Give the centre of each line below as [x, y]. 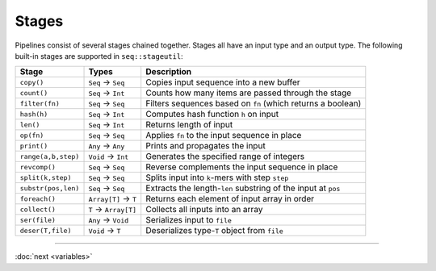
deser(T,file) [46, 230]
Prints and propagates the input [205, 146]
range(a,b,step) [50, 156]
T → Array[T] [113, 210]
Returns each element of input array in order [230, 199]
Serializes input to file [189, 220]
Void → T [105, 231]
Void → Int [109, 156]
